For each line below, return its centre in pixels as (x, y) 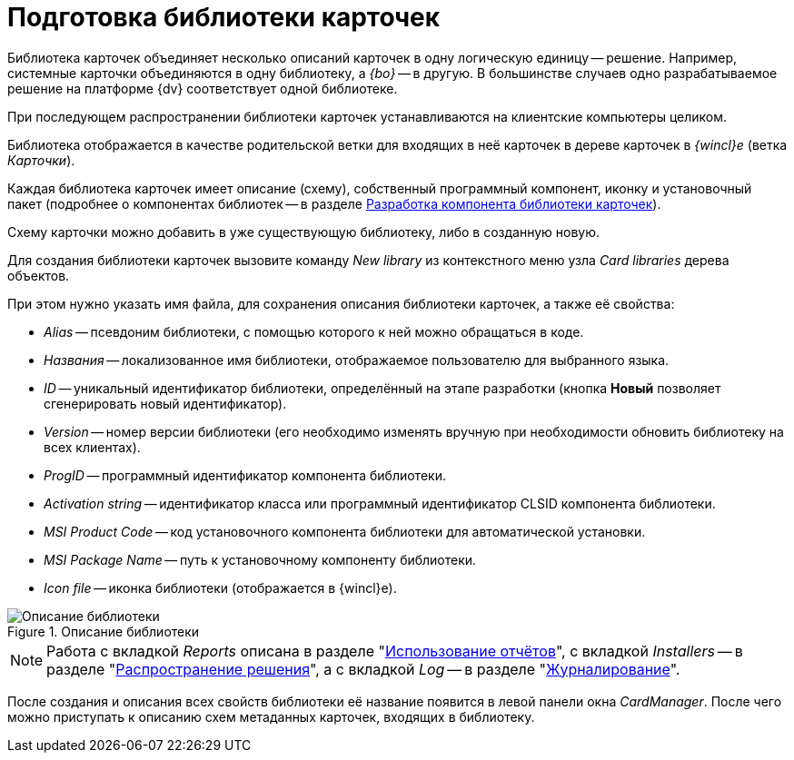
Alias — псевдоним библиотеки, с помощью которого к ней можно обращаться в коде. (314, 331)
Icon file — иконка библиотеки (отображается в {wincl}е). (220, 587)
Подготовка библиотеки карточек (224, 17)
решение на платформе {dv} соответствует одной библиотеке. (203, 88)
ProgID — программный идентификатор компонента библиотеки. (245, 475)
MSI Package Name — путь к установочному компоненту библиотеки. (260, 559)
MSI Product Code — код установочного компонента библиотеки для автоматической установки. (345, 531)
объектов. (39, 275)
